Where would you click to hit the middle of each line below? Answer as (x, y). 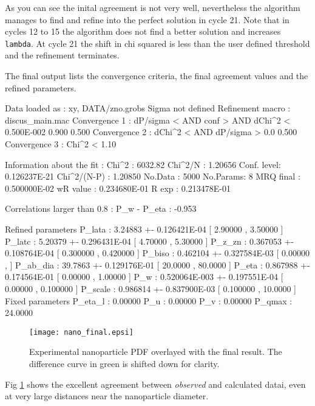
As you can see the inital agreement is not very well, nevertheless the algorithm (153, 7)
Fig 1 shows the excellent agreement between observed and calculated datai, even (155, 384)
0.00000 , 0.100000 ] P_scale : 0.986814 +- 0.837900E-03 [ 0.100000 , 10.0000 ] (151, 288)
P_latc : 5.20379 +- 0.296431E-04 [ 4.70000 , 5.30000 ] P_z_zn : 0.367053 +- (150, 241)
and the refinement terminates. (62, 55)
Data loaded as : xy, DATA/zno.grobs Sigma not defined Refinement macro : (148, 108)
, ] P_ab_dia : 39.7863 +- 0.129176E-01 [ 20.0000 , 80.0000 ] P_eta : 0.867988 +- (157, 264)
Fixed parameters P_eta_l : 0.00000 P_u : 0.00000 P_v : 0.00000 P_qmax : (149, 300)
